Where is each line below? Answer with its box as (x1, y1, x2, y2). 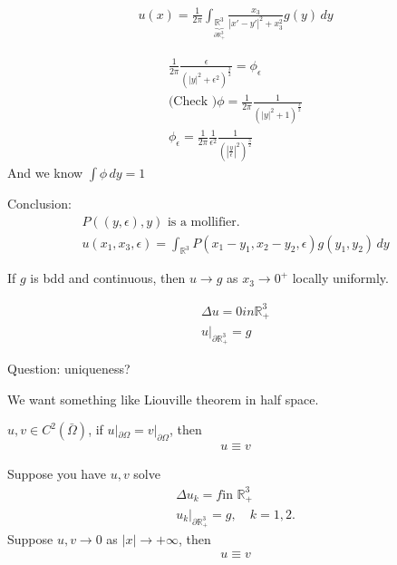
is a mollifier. (167, 215, 240, 229)
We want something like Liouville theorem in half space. (7, 389, 319, 408)
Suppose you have (7, 464, 106, 483)
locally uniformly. (292, 268, 389, 287)
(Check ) (168, 95, 218, 109)
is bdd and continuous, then (30, 268, 186, 287)
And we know (7, 162, 83, 181)
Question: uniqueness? (7, 359, 131, 378)
